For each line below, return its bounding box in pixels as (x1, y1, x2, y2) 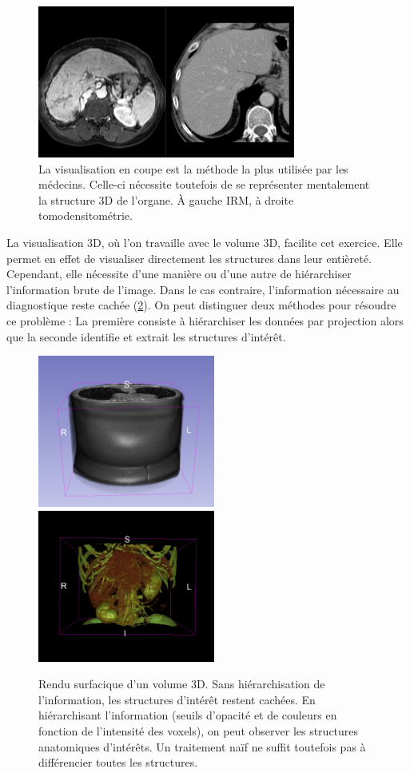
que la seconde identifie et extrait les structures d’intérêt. (6, 328, 286, 345)
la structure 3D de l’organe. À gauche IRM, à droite (38, 191, 294, 208)
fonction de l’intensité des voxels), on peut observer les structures (38, 723, 359, 739)
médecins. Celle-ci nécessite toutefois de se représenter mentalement (38, 176, 370, 193)
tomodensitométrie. (38, 207, 133, 224)
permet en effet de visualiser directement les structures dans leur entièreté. (6, 249, 372, 266)
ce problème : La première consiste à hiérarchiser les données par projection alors (6, 312, 404, 329)
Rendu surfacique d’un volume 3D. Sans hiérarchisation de (38, 675, 325, 692)
